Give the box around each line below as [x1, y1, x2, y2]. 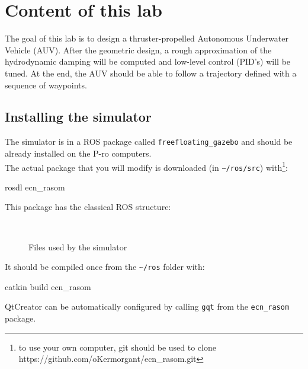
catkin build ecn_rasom [5, 280, 91, 292]
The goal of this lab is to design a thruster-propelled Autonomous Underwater [5, 32, 288, 44]
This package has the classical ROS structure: [5, 201, 171, 213]
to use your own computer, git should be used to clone [18, 341, 216, 353]
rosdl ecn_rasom [5, 180, 65, 193]
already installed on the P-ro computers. [5, 147, 152, 159]
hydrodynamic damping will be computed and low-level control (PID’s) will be [5, 55, 291, 68]
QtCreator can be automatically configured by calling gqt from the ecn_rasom [5, 300, 290, 313]
